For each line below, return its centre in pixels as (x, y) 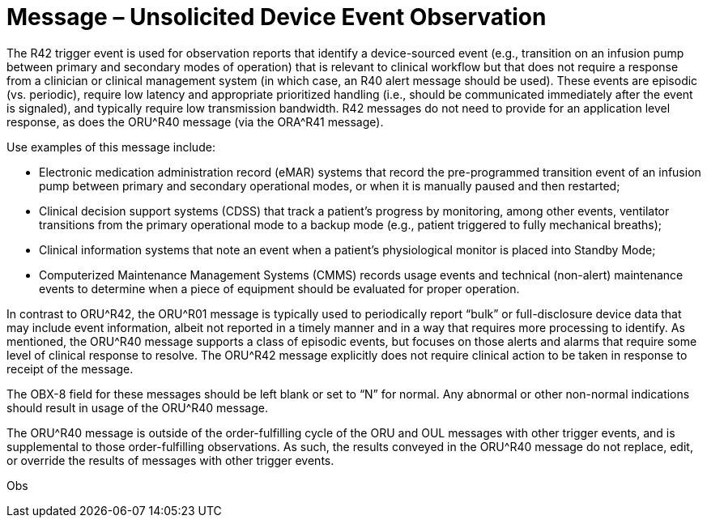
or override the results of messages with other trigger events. (170, 460)
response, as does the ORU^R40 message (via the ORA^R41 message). (195, 121)
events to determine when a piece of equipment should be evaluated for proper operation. (279, 288)
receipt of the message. (70, 369)
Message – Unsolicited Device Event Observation (277, 17)
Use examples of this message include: (111, 147)
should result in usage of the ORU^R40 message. (137, 407)
